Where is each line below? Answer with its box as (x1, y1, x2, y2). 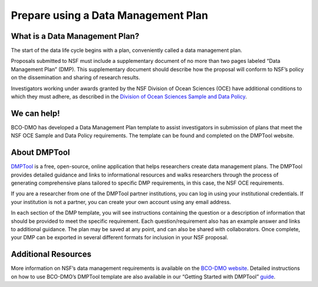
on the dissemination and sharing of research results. (11, 74, 141, 81)
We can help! (11, 108, 60, 118)
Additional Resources (11, 249, 91, 259)
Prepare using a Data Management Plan (11, 9, 208, 22)
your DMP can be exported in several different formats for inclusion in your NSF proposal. (11, 234, 228, 241)
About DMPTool (11, 148, 70, 158)
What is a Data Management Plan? (11, 31, 140, 41)
